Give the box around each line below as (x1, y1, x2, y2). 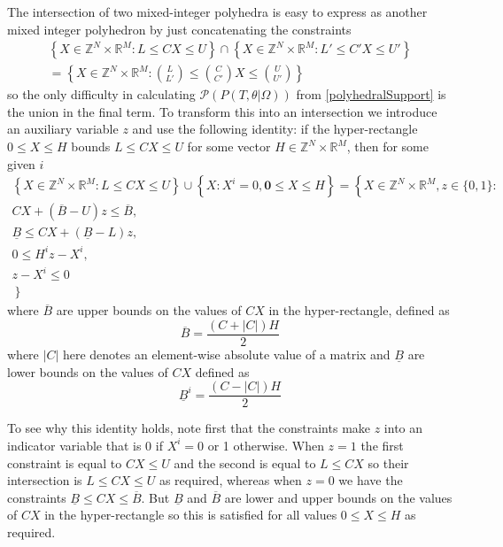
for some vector (187, 137, 271, 156)
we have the (338, 471, 403, 489)
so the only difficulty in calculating (7, 85, 196, 104)
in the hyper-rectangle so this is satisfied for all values (44, 505, 337, 524)
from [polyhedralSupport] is (296, 85, 446, 104)
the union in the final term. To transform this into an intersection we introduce (7, 102, 437, 120)
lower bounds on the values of (7, 362, 168, 381)
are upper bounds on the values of (56, 301, 242, 320)
